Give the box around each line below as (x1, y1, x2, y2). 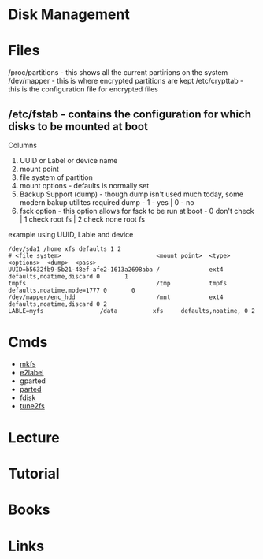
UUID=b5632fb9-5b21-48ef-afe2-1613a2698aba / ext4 (8, 266, 224, 274)
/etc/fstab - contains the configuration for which (8, 107, 252, 121)
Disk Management (8, 6, 130, 24)
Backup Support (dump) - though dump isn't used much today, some (19, 189, 244, 199)
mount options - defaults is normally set (19, 181, 150, 190)
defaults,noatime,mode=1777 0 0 (8, 286, 135, 294)
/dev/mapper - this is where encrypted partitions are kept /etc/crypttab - (8, 76, 244, 86)
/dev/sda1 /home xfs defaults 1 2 (8, 244, 122, 253)
